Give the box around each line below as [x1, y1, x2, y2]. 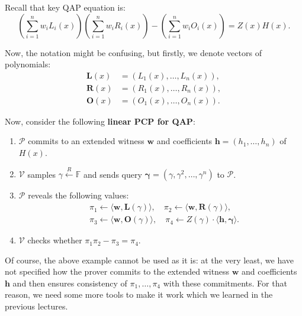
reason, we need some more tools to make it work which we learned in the [5, 288, 273, 301]
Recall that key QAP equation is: [5, 1, 126, 13]
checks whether [27, 234, 82, 246]
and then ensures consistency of [12, 276, 127, 289]
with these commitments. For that [163, 276, 287, 289]
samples [27, 168, 56, 180]
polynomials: [5, 58, 51, 70]
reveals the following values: [28, 189, 129, 201]
